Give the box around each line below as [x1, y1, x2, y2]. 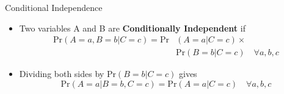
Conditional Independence [5, 1, 103, 13]
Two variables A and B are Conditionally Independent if [19, 21, 246, 34]
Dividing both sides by [19, 67, 104, 80]
